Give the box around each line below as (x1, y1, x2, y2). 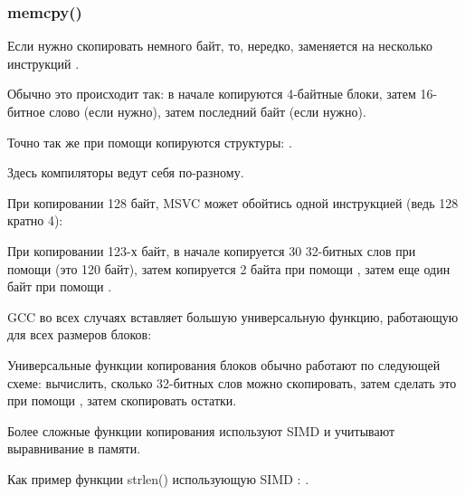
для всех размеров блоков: (7, 325, 152, 344)
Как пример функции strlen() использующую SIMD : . (7, 469, 309, 488)
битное (7, 102, 45, 120)
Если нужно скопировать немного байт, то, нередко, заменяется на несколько (7, 36, 432, 55)
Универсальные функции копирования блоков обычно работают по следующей (7, 355, 441, 374)
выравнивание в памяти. (7, 439, 141, 458)
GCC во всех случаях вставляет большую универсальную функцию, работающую (7, 307, 459, 326)
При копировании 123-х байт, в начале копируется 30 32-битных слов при (7, 241, 416, 260)
